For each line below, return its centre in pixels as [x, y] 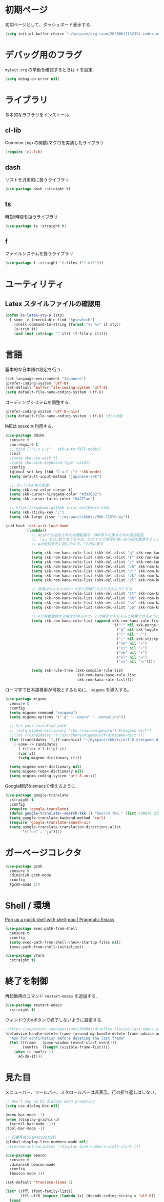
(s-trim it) [26, 329]
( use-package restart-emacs [34, 1005]
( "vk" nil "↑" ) [132, 653]
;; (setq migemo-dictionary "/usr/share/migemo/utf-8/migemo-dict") [81, 731]
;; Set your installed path [38, 726]
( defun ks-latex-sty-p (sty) [35, 315]
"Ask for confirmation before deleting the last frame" [67, 1038]
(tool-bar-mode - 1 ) [25, 1128]
